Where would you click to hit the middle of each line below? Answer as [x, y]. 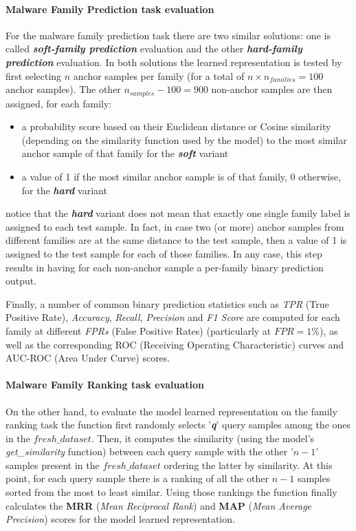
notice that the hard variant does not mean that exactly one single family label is [178, 213]
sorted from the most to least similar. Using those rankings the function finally [171, 492]
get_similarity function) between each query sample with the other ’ [149, 451]
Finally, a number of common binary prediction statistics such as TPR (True [167, 303]
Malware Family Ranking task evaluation [105, 385]
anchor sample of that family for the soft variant [125, 153]
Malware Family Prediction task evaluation [110, 9]
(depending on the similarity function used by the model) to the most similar [184, 139]
